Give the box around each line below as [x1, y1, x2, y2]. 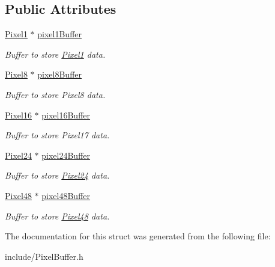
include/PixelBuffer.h [5, 250, 83, 262]
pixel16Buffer [41, 108, 91, 121]
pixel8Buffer [37, 68, 82, 81]
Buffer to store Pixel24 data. [5, 169, 110, 182]
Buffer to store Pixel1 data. [5, 48, 106, 60]
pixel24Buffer [41, 149, 91, 161]
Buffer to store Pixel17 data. [5, 129, 110, 141]
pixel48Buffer [41, 189, 91, 201]
